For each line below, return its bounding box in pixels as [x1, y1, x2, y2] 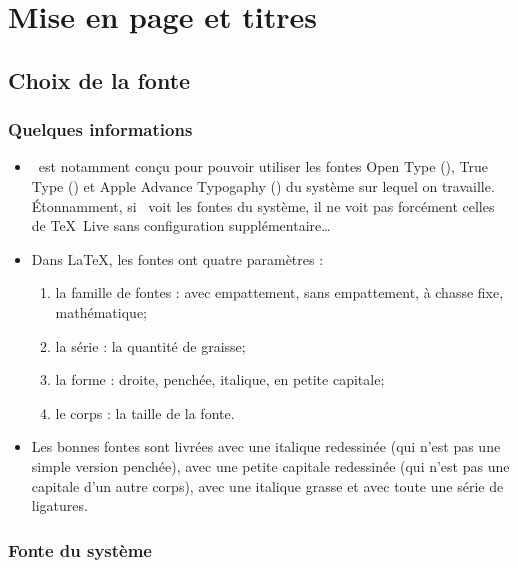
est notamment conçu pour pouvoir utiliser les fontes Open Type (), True [38, 156, 489, 177]
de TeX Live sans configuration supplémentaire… [31, 215, 331, 236]
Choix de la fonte [8, 64, 191, 95]
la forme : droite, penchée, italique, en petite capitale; [55, 369, 385, 390]
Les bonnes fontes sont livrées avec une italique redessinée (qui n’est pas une [31, 436, 501, 457]
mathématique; [55, 301, 147, 322]
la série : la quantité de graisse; [55, 335, 246, 356]
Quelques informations [8, 117, 193, 142]
